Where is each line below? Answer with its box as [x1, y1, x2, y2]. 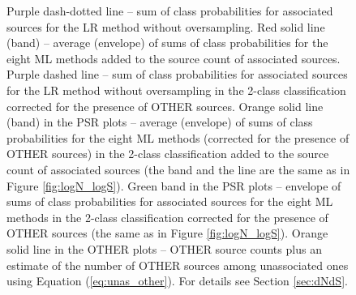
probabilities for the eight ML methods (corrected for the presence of [6, 129, 350, 146]
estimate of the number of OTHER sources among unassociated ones [6, 256, 349, 273]
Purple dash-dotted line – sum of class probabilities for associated [6, 2, 333, 19]
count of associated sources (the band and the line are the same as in [6, 160, 350, 177]
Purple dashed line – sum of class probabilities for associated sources [6, 66, 348, 83]
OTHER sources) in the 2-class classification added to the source [6, 145, 329, 162]
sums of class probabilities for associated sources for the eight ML [6, 193, 333, 210]
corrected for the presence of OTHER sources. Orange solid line [6, 97, 324, 114]
